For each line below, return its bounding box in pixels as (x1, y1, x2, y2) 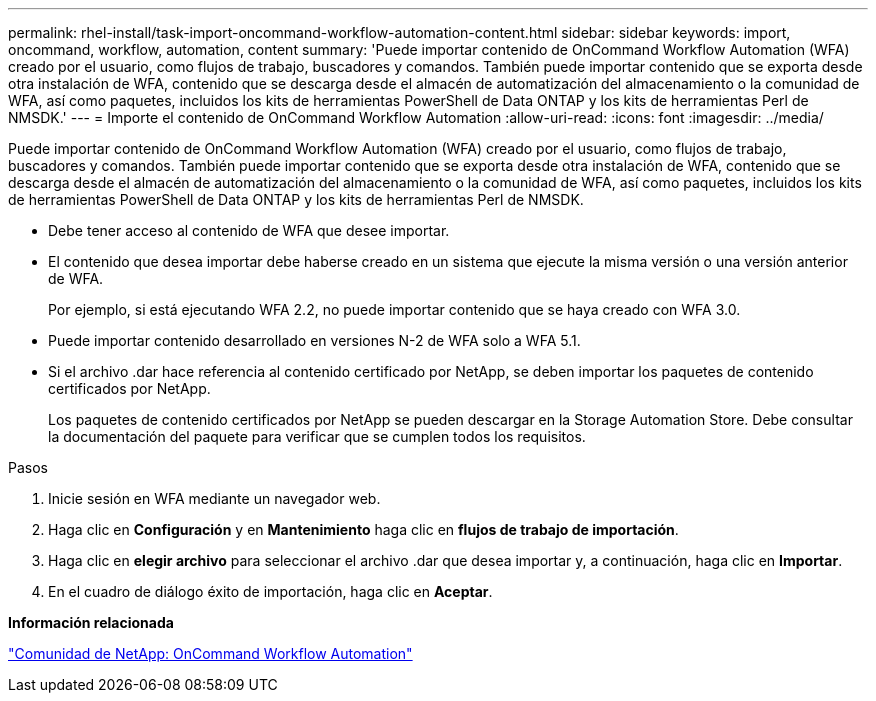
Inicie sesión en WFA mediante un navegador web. (48, 490, 381, 507)
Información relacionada (8, 614, 174, 631)
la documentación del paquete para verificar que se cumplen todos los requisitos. (48, 428, 586, 445)
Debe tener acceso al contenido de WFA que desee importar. (48, 222, 450, 239)
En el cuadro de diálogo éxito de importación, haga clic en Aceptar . (48, 583, 493, 600)
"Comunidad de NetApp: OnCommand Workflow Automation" (8, 645, 413, 662)
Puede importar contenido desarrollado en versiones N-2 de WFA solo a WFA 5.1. (48, 332, 581, 349)
